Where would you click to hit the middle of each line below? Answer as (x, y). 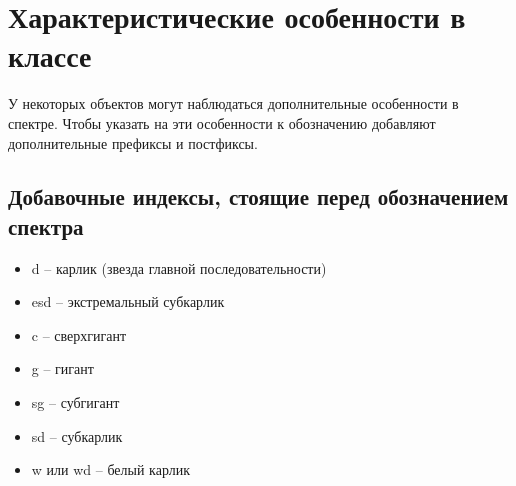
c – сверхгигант (79, 334)
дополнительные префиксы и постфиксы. (133, 142)
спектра (46, 225)
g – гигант (62, 368)
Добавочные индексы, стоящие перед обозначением (258, 196)
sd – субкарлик (77, 435)
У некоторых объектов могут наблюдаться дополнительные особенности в (233, 103)
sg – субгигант (75, 402)
